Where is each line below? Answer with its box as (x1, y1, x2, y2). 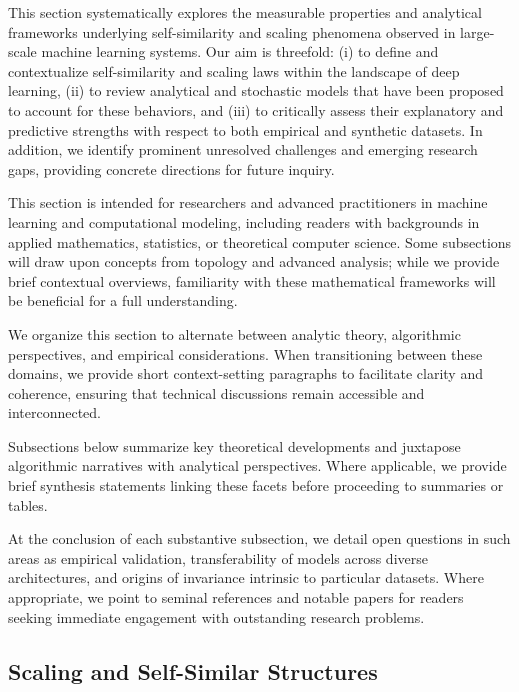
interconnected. (8, 402, 101, 423)
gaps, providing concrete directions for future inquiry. (8, 158, 335, 179)
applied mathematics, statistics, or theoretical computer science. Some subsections (8, 231, 512, 252)
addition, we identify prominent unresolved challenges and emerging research (8, 139, 478, 160)
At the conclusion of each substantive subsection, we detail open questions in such (8, 528, 511, 549)
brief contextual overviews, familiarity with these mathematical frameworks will (8, 270, 496, 291)
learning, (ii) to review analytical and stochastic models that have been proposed (8, 80, 504, 101)
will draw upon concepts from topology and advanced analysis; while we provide (8, 251, 500, 272)
